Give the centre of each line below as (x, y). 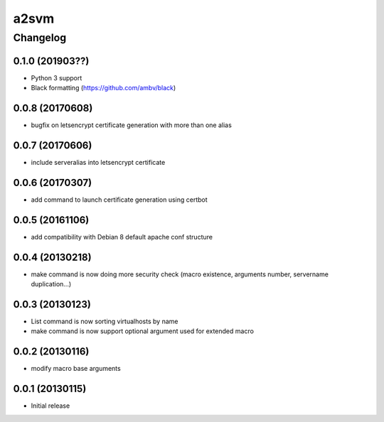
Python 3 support (57, 77)
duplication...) (51, 284)
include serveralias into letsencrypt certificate (98, 162)
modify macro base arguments (76, 369)
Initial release (50, 406)
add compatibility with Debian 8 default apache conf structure (122, 237)
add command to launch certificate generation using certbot (119, 200)
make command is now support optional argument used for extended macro (142, 331)
